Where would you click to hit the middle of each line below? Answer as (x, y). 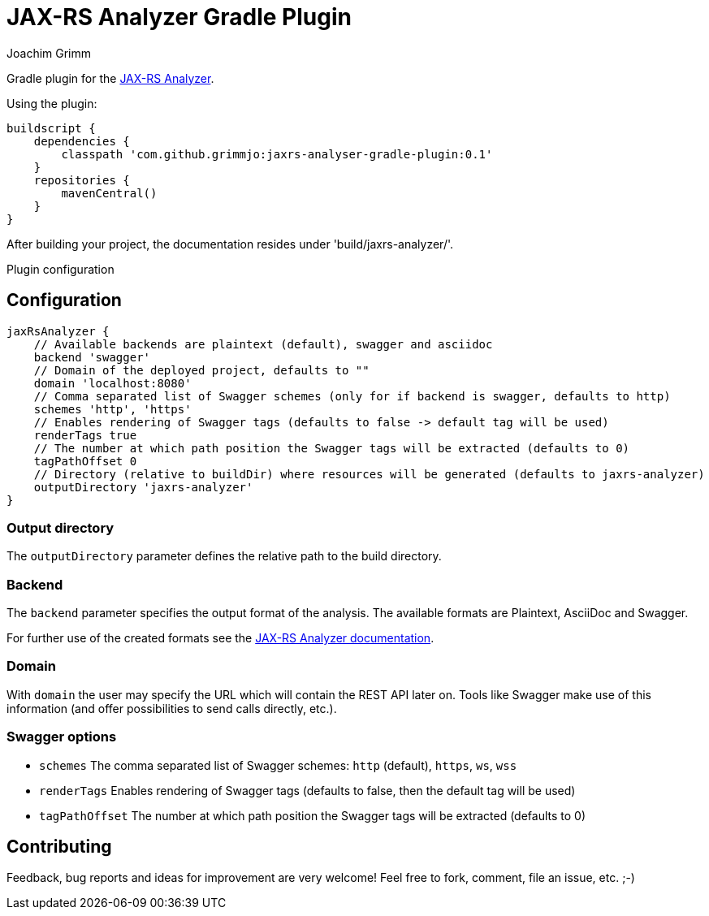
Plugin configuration (61, 269)
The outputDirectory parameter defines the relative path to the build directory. (224, 556)
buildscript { (51, 128)
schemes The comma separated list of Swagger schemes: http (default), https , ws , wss (278, 765)
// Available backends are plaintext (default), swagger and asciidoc (263, 344)
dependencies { (82, 141)
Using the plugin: (52, 103)
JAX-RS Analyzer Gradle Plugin (179, 17)
